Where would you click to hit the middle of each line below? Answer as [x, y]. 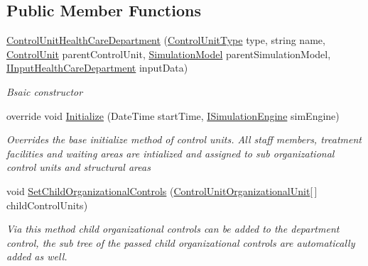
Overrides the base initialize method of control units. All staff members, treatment [184, 139]
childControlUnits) [47, 205]
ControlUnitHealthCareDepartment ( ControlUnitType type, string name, [166, 40]
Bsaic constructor [45, 91]
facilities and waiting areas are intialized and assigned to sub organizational [171, 153]
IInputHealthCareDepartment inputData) [97, 68]
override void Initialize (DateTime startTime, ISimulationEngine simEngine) [173, 115]
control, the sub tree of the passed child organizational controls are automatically [181, 242]
